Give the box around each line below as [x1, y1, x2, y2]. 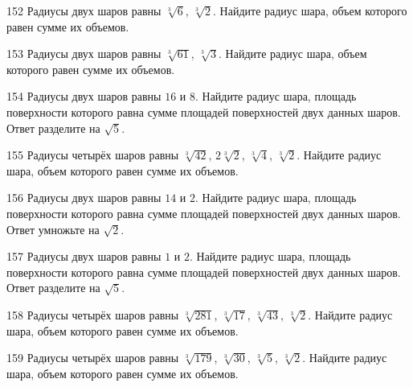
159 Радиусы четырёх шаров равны [6, 349, 179, 366]
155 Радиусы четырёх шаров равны [6, 146, 179, 163]
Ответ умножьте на [6, 220, 100, 237]
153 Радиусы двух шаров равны [6, 45, 162, 62]
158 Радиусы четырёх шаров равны [6, 306, 179, 323]
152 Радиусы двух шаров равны [6, 2, 162, 19]
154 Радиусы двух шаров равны [6, 88, 162, 105]
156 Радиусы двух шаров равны [6, 189, 162, 206]
